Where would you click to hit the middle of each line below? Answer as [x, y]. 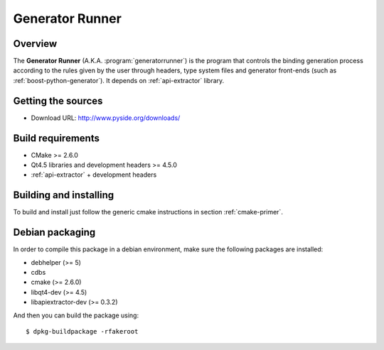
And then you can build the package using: [76, 315]
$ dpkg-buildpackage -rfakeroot [82, 331]
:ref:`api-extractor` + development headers [94, 175]
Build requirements [56, 138]
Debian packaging [54, 233]
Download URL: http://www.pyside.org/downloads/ [106, 118]
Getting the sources [58, 100]
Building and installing [63, 195]
